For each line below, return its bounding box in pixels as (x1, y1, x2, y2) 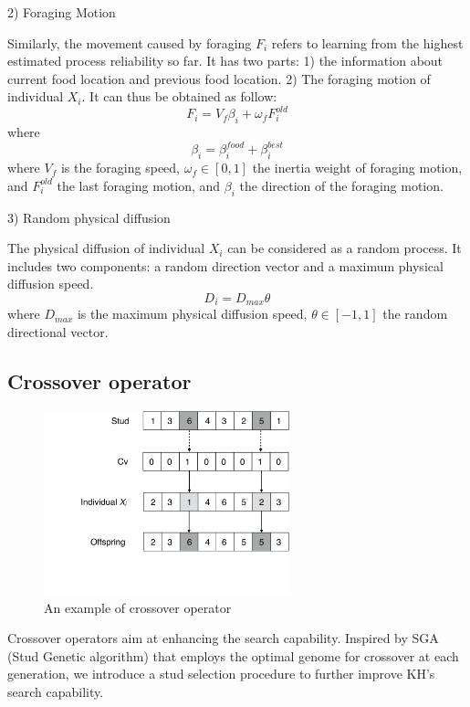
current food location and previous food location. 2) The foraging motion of (7, 69, 431, 88)
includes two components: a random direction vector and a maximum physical (7, 256, 444, 275)
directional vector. (7, 322, 109, 341)
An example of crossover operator (44, 597, 232, 617)
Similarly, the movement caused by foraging (7, 33, 252, 52)
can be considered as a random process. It (227, 238, 462, 258)
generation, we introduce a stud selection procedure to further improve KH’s (7, 664, 435, 683)
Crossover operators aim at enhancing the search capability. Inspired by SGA (7, 628, 439, 648)
